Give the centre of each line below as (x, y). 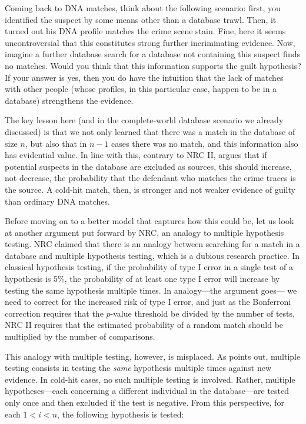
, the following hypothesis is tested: (121, 414)
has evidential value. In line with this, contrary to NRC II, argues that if (136, 155)
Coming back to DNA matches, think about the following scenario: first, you (143, 8)
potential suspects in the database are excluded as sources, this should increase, (148, 166)
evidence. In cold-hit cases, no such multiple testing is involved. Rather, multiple (150, 379)
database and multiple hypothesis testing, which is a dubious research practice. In (152, 255)
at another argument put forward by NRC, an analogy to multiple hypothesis (144, 232)
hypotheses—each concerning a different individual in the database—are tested (147, 391)
